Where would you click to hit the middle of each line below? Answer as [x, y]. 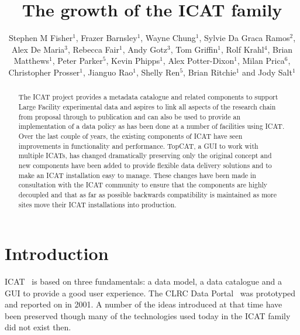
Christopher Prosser [44, 72]
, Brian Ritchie [210, 72]
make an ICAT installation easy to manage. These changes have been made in [137, 175]
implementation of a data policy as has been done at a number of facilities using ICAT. [151, 126]
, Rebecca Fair [94, 49]
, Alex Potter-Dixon [199, 61]
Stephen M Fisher [41, 38]
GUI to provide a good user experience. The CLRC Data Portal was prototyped [150, 293]
